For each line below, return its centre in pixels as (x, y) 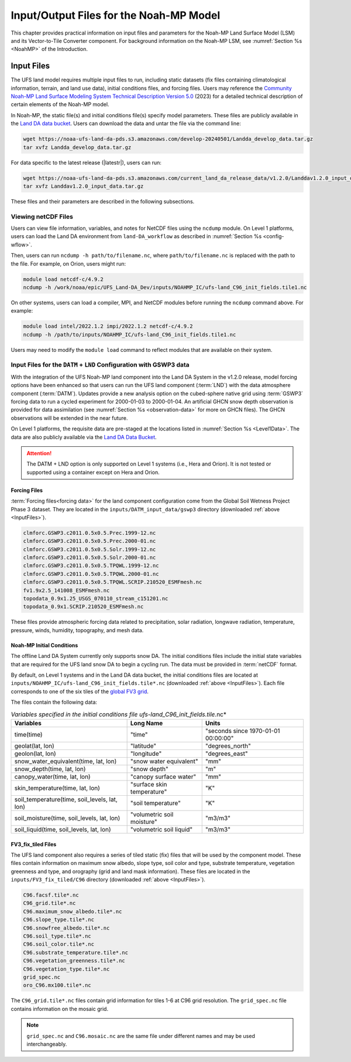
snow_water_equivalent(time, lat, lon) (66, 761)
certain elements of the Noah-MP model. (60, 104)
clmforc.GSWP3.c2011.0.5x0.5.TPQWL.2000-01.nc (91, 574)
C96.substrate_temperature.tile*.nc (76, 952)
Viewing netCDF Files (42, 216)
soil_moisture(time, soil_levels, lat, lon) (67, 818)
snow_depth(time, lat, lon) (50, 769)
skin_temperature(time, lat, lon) (57, 788)
